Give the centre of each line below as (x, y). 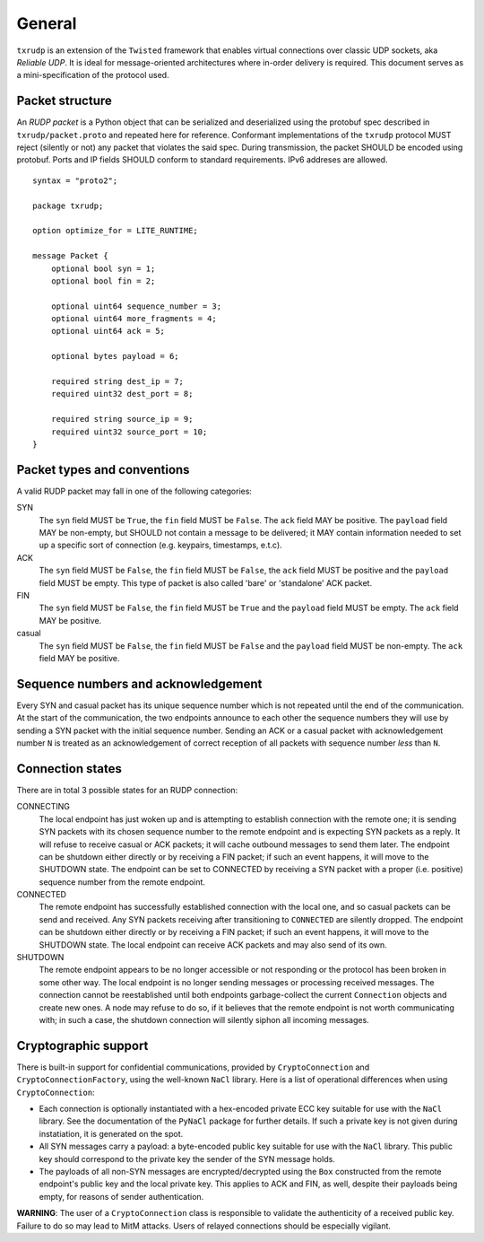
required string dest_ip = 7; (117, 382)
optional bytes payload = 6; (115, 356)
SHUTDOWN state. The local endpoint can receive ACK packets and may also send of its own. (213, 945)
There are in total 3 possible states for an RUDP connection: (127, 790)
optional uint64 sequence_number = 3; (136, 306)
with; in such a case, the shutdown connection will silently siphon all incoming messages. (204, 1020)
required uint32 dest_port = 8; (122, 394)
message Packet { (70, 256)
